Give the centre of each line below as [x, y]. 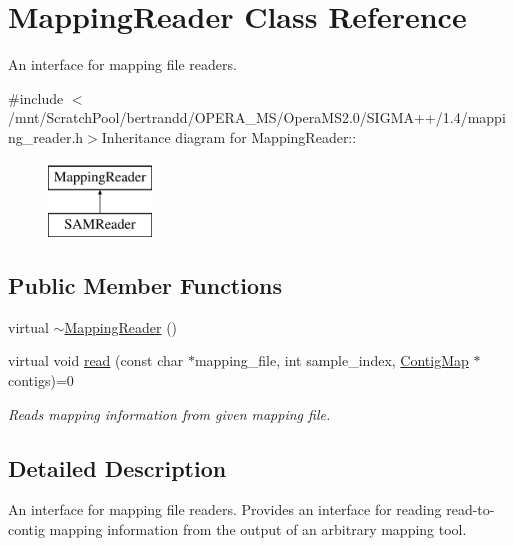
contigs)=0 [41, 380]
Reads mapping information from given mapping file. [169, 413]
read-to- [470, 509]
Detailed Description [117, 467]
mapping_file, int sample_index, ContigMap [331, 360]
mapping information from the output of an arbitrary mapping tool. [258, 529]
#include [36, 97]
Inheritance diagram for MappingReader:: [229, 136]
